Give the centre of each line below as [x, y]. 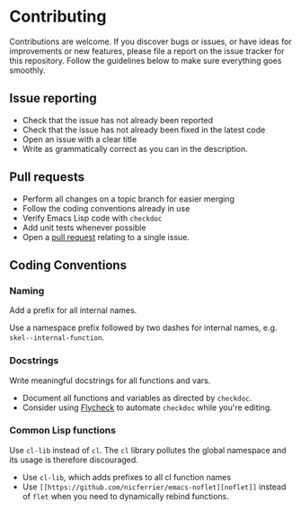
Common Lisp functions [63, 431]
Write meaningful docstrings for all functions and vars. [110, 380]
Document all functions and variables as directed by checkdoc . [137, 398]
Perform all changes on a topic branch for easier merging [128, 199]
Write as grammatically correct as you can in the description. [135, 148]
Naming [27, 291]
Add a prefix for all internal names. [73, 310]
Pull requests [47, 177]
